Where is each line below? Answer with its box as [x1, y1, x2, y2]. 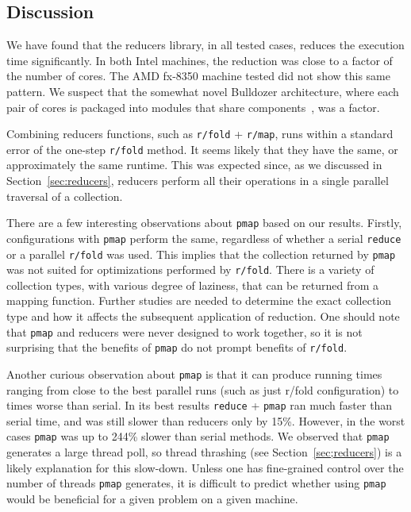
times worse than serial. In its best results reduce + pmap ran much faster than [6, 397, 393, 414]
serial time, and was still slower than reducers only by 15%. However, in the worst [6, 412, 405, 429]
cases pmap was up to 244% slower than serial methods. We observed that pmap [6, 428, 390, 445]
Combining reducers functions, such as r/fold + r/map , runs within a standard [6, 125, 394, 142]
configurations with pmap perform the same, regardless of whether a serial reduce [6, 229, 401, 246]
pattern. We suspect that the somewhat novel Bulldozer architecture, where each [6, 83, 399, 99]
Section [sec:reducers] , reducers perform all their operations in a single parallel [6, 172, 389, 189]
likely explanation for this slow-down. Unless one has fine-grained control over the [6, 459, 404, 475]
